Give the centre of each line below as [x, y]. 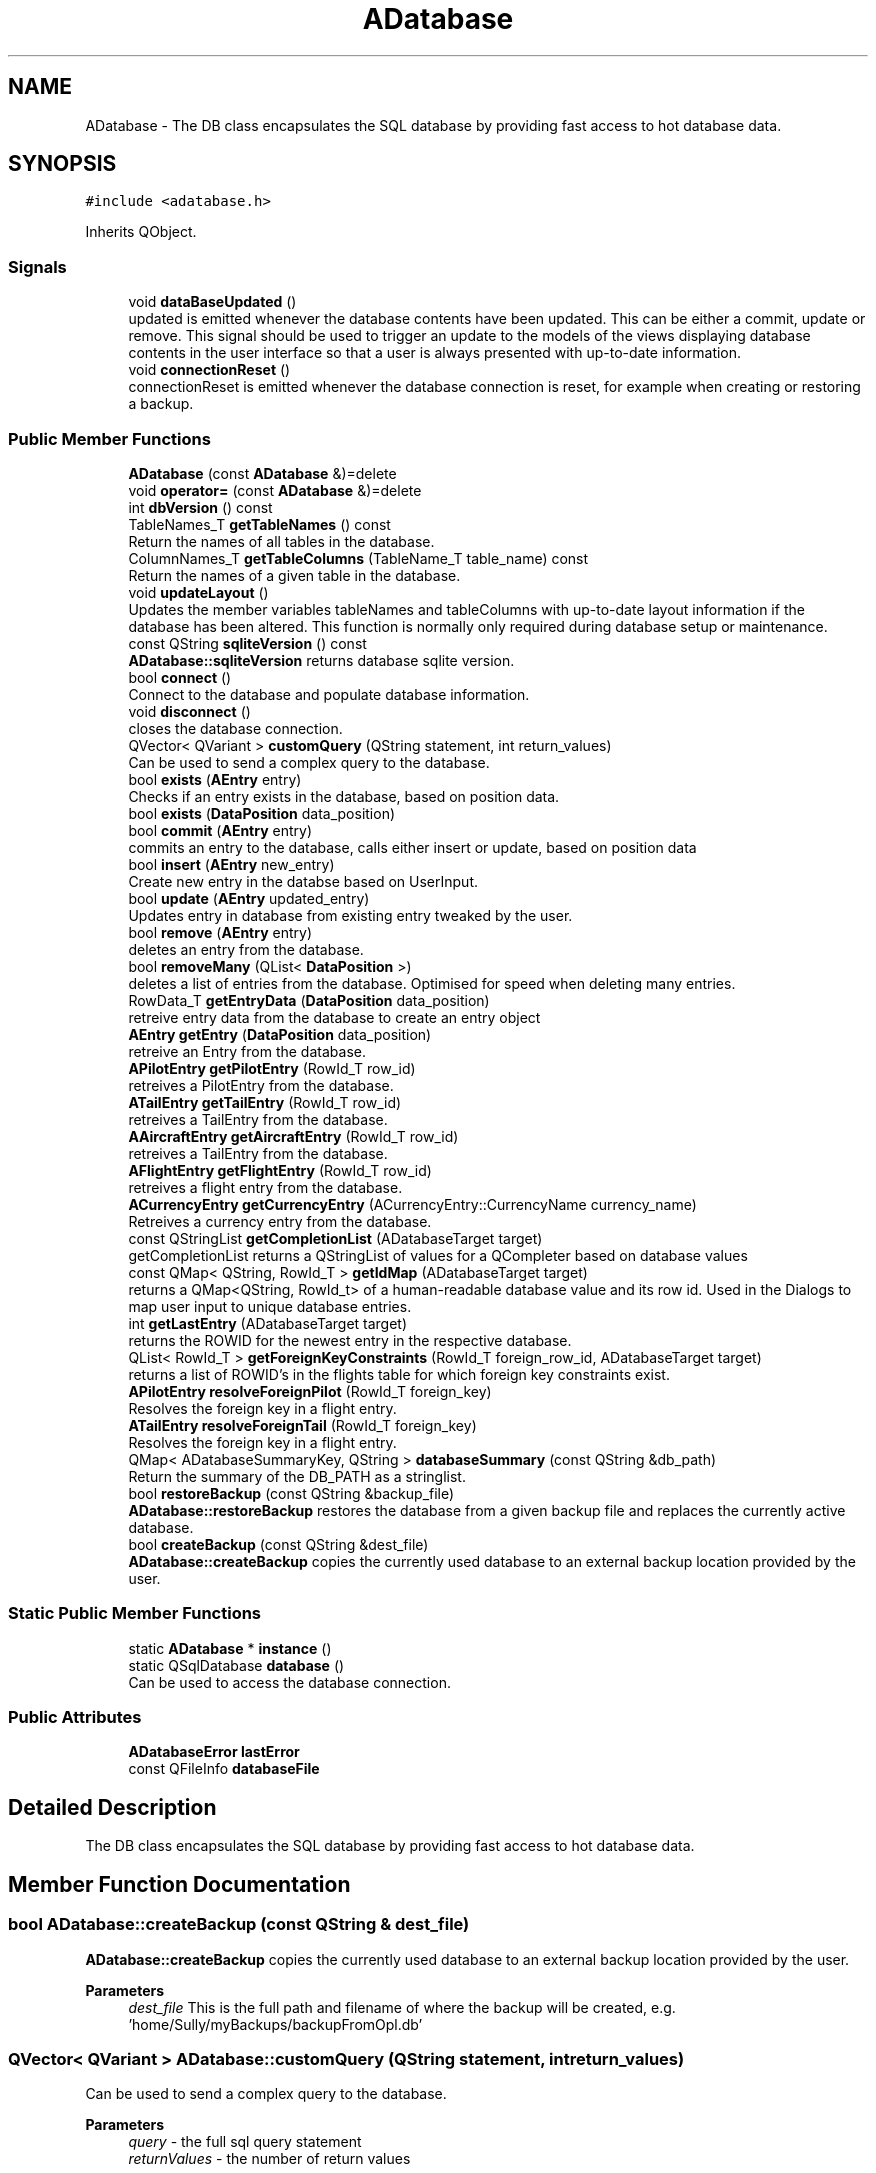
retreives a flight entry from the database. [265, 1187]
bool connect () [180, 677]
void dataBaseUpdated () [212, 302]
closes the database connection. [235, 728]
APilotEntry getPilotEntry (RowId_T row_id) [272, 1068]
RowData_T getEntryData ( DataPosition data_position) [309, 1000]
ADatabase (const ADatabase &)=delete [262, 473]
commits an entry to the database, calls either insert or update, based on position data [412, 847]
